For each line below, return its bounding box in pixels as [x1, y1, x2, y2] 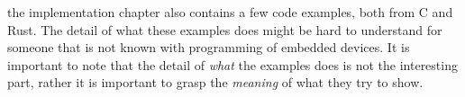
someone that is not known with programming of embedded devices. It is [7, 38, 410, 57]
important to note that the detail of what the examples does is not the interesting [7, 55, 458, 74]
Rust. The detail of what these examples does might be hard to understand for [7, 20, 442, 39]
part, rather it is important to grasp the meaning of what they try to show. [7, 73, 424, 92]
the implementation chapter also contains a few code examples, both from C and [7, 3, 453, 21]
